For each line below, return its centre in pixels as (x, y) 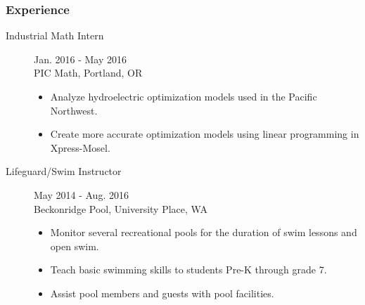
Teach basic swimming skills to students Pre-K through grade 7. (188, 270)
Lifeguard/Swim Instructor (64, 171)
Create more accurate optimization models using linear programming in (205, 134)
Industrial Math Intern (55, 35)
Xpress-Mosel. (80, 147)
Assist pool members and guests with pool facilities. (162, 293)
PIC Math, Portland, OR (88, 73)
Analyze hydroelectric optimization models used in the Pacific (184, 96)
